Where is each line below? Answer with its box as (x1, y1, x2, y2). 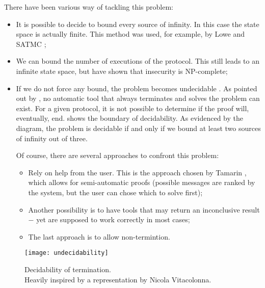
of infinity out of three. (16, 133, 88, 143)
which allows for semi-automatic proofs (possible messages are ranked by (28, 177, 255, 188)
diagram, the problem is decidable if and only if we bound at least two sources (16, 122, 261, 133)
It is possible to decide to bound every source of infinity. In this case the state (16, 18, 259, 29)
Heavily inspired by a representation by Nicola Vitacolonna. (24, 274, 211, 284)
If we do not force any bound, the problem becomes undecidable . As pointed (16, 83, 257, 93)
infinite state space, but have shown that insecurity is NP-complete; (16, 65, 228, 76)
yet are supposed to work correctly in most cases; (36, 214, 190, 225)
